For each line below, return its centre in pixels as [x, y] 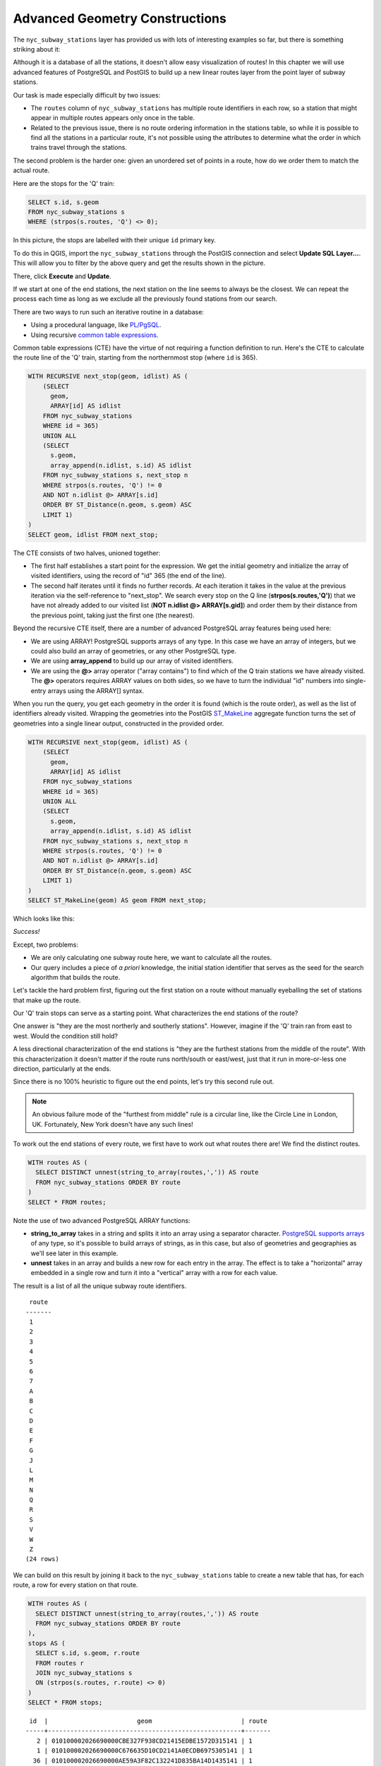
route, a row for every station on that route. [75, 1585]
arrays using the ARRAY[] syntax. [96, 691]
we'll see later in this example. [74, 1253]
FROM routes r [60, 1663]
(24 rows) [42, 1559]
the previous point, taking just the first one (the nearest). [113, 615]
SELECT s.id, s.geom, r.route [88, 1653]
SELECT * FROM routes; [67, 1202]
